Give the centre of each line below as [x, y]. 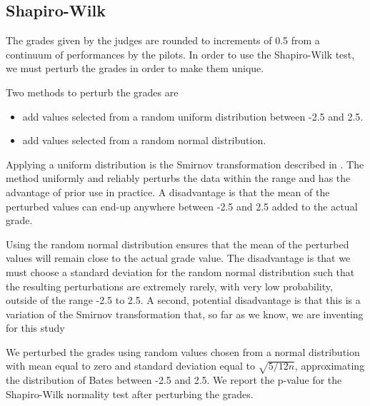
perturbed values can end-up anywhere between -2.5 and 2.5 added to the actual [182, 206]
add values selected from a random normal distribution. [144, 140]
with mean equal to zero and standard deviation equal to [131, 366]
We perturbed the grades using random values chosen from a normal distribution [183, 351]
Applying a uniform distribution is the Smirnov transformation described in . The [185, 164]
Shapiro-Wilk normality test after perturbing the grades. [130, 394]
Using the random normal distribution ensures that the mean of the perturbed [177, 244]
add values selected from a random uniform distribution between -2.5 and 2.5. [193, 116]
